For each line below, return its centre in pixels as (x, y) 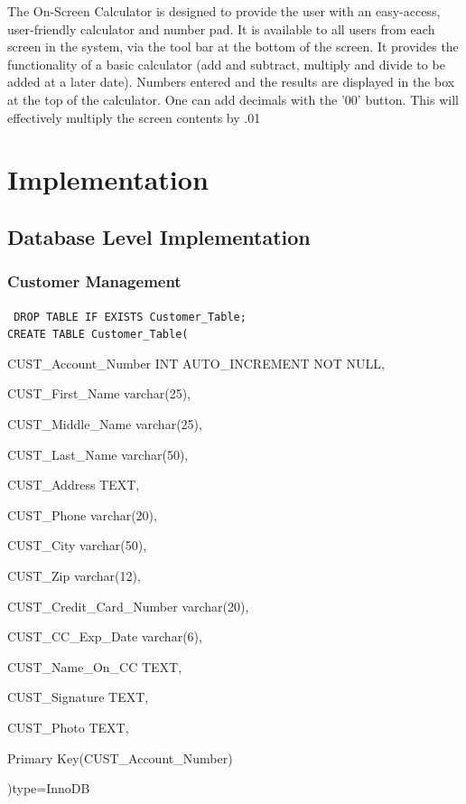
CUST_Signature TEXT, (78, 697)
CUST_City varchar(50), (77, 545)
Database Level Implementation (159, 236)
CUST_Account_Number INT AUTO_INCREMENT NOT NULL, (196, 363)
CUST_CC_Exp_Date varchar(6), (105, 636)
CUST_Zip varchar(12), (74, 575)
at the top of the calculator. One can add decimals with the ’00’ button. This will (233, 99)
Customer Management (94, 281)
